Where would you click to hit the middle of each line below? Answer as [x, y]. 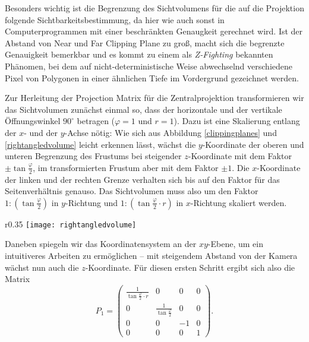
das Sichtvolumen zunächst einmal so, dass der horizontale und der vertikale [144, 109]
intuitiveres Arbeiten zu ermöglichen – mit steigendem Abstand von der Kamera [151, 255]
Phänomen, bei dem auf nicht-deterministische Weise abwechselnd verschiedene [149, 66]
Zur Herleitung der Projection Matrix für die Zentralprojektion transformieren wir [154, 98]
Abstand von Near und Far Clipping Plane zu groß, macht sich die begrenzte [145, 42]
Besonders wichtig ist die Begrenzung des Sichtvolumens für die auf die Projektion [154, 8]
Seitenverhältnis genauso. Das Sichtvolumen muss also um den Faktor [132, 191]
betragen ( [96, 121]
